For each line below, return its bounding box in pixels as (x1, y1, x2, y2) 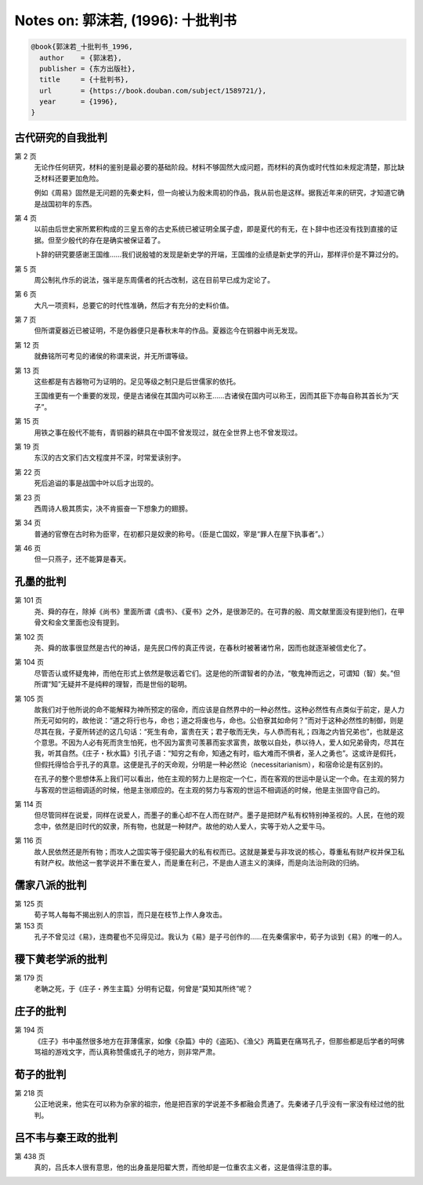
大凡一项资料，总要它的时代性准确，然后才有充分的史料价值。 (34, 301, 233, 310)
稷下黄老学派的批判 (14, 952, 107, 965)
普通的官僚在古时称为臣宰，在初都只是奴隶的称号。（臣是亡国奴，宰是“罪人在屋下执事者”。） (34, 529, 329, 538)
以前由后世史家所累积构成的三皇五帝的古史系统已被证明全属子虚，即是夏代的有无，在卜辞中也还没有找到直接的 (34, 224, 391, 234)
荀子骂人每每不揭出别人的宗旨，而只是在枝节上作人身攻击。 (34, 910, 226, 920)
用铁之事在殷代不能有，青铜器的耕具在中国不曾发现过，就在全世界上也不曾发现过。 (34, 428, 302, 437)
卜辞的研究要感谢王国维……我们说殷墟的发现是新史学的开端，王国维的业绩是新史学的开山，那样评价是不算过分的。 (34, 250, 403, 259)
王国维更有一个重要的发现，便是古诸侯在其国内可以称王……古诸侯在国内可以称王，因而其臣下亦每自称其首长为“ (34, 391, 392, 400)
